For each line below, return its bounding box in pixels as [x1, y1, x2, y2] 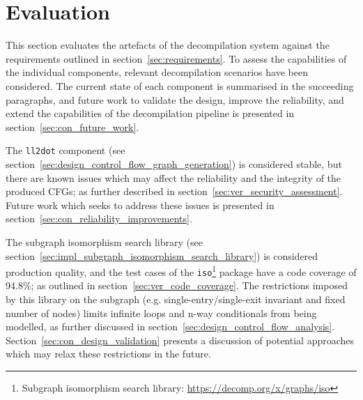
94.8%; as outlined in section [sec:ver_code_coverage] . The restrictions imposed [6, 278, 348, 293]
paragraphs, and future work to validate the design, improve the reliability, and [6, 92, 344, 107]
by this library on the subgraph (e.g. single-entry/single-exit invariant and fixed [6, 292, 346, 306]
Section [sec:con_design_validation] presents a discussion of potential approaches [6, 332, 355, 347]
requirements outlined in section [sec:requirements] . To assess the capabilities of [6, 51, 347, 66]
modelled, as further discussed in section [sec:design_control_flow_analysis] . [6, 319, 335, 334]
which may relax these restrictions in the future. [6, 346, 211, 361]
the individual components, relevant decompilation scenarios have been [6, 65, 308, 79]
